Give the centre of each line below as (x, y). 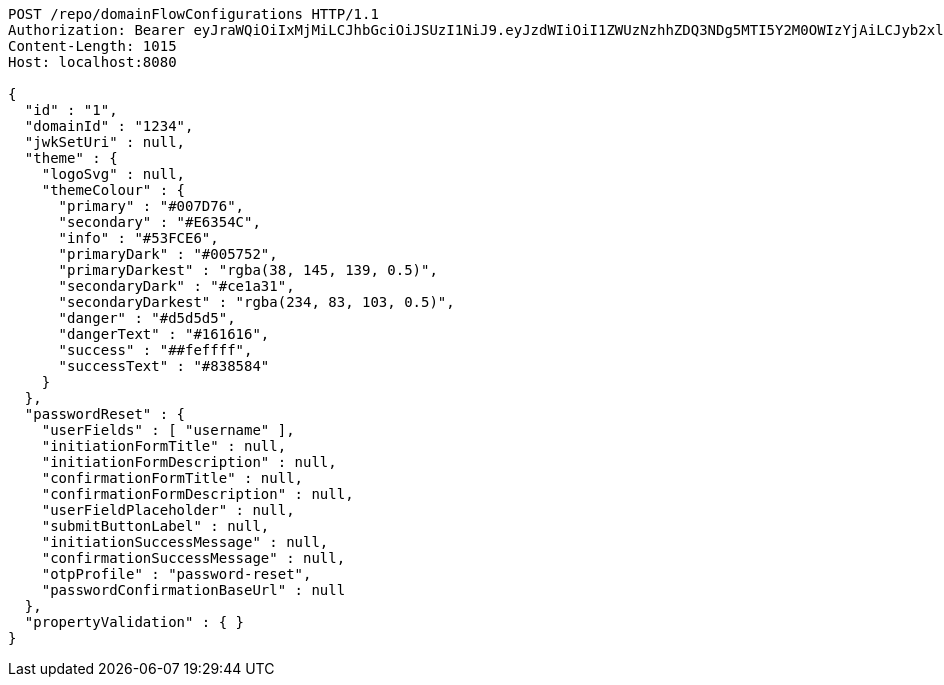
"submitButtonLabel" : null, (155, 526)
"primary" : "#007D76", (151, 206)
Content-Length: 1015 (92, 46)
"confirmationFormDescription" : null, (197, 494)
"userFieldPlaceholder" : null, (168, 510)
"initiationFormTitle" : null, (164, 446)
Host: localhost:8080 (92, 62)
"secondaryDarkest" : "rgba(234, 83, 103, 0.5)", (256, 302)
